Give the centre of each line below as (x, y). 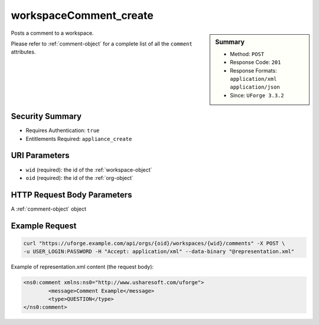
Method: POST (247, 54)
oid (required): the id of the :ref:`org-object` (80, 178)
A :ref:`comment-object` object (49, 209)
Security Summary (46, 116)
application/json (255, 87)
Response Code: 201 (255, 63)
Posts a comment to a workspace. (52, 33)
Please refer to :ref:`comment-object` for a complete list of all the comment (102, 44)
